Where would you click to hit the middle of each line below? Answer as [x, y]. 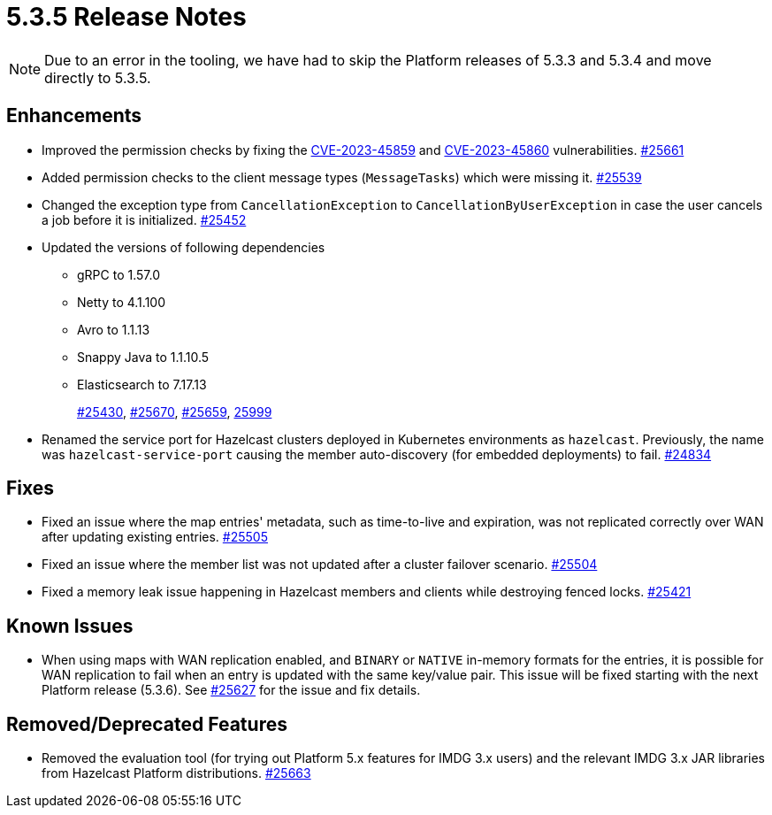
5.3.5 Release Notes [126, 17]
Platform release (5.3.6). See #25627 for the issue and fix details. [231, 690]
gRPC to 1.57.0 [118, 274]
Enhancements [74, 116]
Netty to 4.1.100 [121, 302]
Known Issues [70, 626]
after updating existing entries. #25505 [155, 537]
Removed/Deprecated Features [147, 724]
